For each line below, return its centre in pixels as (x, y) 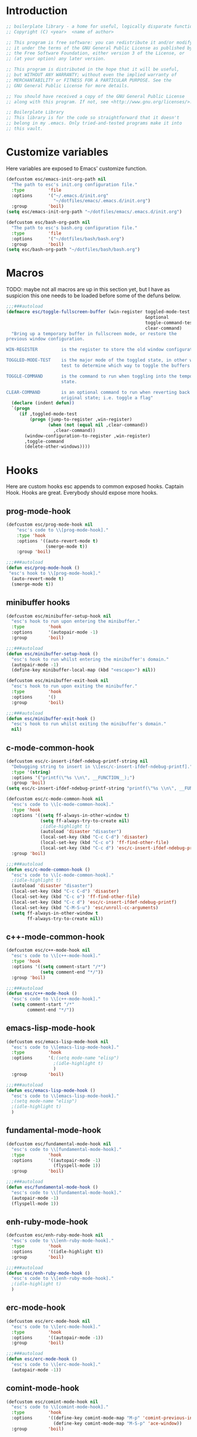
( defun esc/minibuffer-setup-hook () (52, 654)
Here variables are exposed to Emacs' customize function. (77, 168)
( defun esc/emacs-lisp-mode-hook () (51, 1090)
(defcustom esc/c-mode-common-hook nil (55, 799)
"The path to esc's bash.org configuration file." (74, 228)
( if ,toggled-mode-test (48, 414)
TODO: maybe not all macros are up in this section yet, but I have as (88, 290)
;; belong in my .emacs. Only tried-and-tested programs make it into (94, 123)
